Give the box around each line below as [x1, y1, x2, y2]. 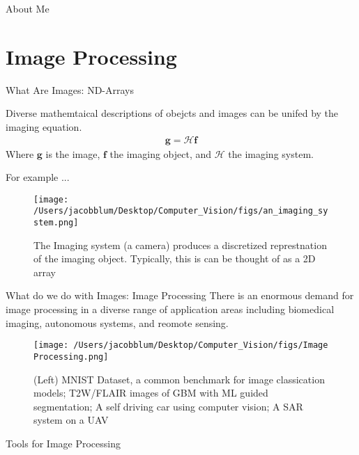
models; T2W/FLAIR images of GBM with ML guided [33, 385, 268, 400]
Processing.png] [33, 351, 109, 362]
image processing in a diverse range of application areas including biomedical [6, 302, 335, 317]
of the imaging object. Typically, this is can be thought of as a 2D [33, 251, 316, 266]
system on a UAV [33, 413, 109, 427]
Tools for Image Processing [6, 436, 121, 450]
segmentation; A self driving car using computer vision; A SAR [33, 399, 303, 413]
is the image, [45, 146, 100, 161]
